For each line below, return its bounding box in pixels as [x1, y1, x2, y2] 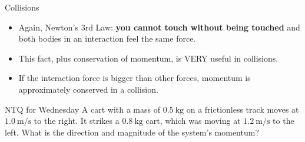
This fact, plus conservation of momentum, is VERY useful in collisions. [18, 52, 279, 64]
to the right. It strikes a [34, 114, 120, 127]
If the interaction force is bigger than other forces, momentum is [18, 72, 251, 84]
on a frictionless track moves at [186, 103, 299, 115]
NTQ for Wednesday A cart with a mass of [5, 103, 160, 115]
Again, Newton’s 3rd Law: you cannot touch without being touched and [18, 21, 300, 33]
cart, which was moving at [145, 114, 241, 127]
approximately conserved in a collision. [18, 83, 158, 95]
